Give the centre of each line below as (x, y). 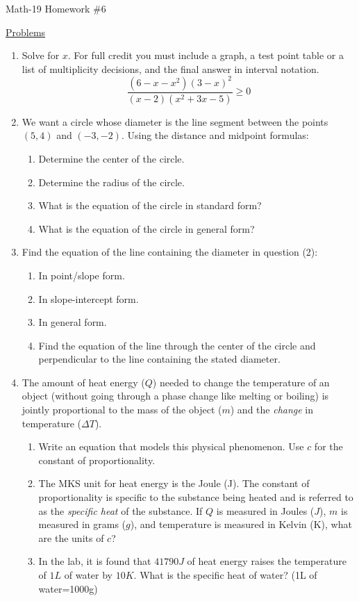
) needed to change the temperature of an (241, 382)
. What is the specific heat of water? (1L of (225, 575)
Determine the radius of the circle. (111, 182)
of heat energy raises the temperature (267, 561)
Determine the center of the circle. (111, 158)
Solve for (41, 55)
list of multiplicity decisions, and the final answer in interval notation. (170, 68)
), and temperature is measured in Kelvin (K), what (241, 524)
